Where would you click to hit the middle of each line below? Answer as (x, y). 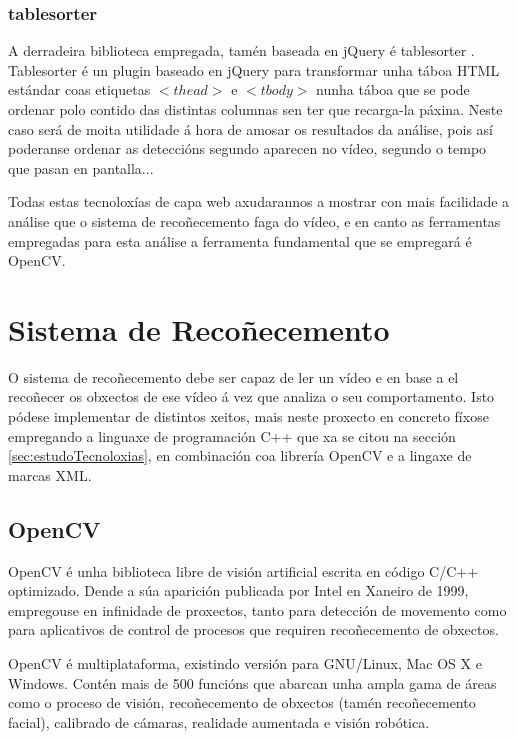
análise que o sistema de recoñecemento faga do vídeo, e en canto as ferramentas (254, 220)
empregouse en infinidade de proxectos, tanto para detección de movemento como (257, 609)
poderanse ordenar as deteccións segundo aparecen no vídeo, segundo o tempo (247, 148)
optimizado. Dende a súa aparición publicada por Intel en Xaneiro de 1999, (238, 590)
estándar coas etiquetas (79, 89)
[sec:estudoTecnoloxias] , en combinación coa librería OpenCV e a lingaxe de (240, 455)
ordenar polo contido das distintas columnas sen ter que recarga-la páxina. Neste (255, 109)
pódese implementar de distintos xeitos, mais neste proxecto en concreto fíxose (248, 416)
